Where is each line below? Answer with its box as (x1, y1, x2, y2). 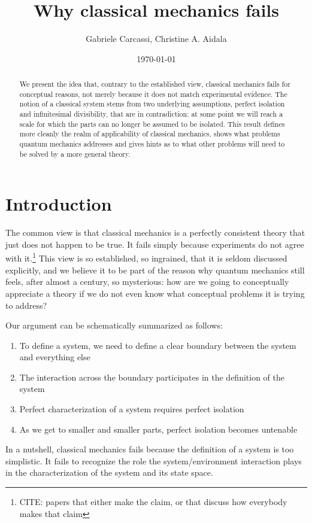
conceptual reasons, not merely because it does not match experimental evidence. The (19, 89, 287, 99)
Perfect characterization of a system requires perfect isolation (19, 403, 244, 415)
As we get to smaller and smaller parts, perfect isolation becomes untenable (19, 422, 298, 435)
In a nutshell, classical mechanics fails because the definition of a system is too (5, 443, 294, 455)
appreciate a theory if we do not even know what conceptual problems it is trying (5, 287, 305, 299)
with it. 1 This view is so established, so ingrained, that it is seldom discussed (5, 250, 287, 264)
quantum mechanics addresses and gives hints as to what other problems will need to (19, 139, 285, 149)
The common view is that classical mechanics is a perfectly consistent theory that (5, 226, 305, 239)
